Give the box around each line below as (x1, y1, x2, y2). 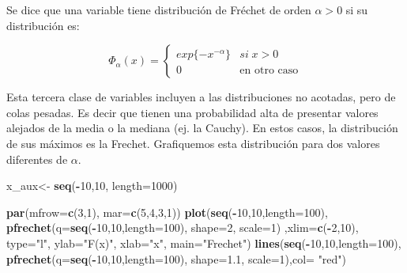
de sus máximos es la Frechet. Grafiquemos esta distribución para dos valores (6, 135, 380, 151)
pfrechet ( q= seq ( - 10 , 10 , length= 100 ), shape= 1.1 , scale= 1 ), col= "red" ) (6, 250, 347, 267)
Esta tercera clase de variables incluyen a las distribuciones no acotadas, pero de (6, 89, 396, 105)
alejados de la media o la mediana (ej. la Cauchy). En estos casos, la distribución (6, 119, 398, 136)
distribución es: (6, 17, 80, 33)
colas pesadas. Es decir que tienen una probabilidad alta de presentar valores (6, 104, 379, 120)
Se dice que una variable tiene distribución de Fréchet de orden (6, 2, 311, 17)
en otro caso (239, 65, 299, 77)
